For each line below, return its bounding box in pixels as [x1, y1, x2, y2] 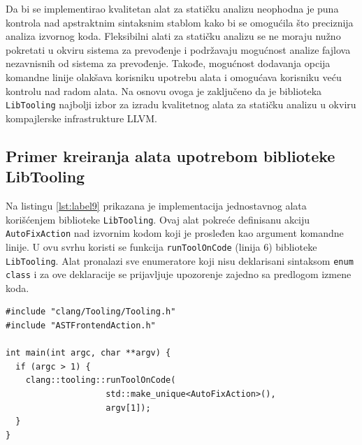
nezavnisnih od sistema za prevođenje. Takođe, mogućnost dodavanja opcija [6, 56, 331, 71]
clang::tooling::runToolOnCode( [25, 375, 176, 386]
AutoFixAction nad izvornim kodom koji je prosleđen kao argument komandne [6, 226, 344, 240]
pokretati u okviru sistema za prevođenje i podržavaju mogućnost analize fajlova [6, 42, 351, 57]
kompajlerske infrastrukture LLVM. [6, 110, 157, 125]
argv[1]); [106, 402, 151, 413]
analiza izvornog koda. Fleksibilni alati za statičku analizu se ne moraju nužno [6, 29, 341, 43]
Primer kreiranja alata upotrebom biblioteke [6, 145, 335, 166]
